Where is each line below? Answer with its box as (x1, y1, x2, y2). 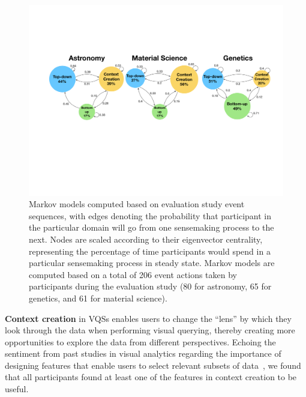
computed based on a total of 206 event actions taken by (29, 268, 238, 280)
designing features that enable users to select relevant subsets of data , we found (5, 359, 301, 371)
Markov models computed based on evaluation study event (29, 198, 245, 210)
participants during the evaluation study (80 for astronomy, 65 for (29, 280, 272, 292)
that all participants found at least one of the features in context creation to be (5, 371, 297, 383)
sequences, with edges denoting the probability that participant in (29, 209, 272, 222)
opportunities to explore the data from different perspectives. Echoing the (5, 335, 276, 348)
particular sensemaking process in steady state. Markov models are (29, 256, 275, 269)
